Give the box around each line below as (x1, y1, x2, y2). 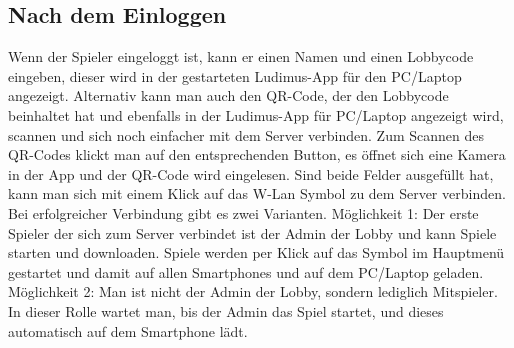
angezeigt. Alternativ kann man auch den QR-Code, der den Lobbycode (8, 85, 449, 106)
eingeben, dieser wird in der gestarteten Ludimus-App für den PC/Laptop (8, 65, 462, 86)
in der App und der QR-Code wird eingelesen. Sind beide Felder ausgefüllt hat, (8, 163, 494, 184)
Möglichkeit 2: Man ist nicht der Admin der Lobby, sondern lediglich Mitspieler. (8, 281, 498, 302)
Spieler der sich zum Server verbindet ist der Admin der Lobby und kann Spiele (8, 222, 497, 243)
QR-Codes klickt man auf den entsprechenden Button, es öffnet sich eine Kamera (8, 144, 506, 165)
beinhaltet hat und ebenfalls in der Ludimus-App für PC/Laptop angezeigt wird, (8, 104, 504, 125)
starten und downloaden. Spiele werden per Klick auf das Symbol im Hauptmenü (8, 242, 505, 263)
